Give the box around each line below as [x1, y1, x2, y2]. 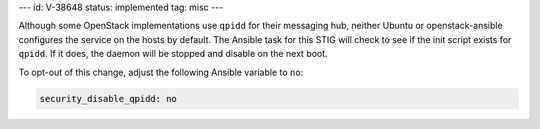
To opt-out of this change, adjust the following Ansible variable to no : [18, 66, 304, 78]
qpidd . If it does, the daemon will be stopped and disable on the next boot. [18, 48, 329, 60]
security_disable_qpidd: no [39, 93, 177, 104]
